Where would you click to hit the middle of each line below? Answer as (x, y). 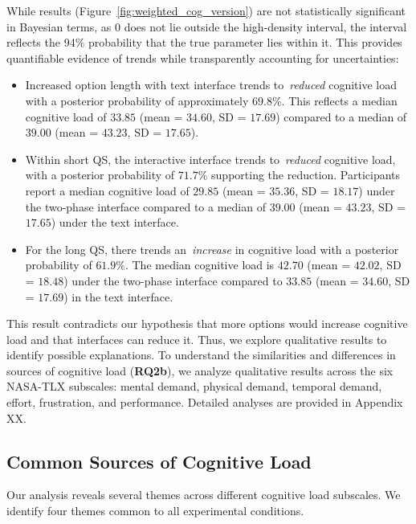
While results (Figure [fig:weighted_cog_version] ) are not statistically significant (206, 10)
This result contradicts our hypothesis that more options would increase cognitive (207, 323)
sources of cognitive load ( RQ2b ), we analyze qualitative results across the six (200, 370)
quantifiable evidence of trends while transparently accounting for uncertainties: (203, 57)
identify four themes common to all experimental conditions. (155, 511)
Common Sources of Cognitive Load (159, 461)
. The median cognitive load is (200, 265)
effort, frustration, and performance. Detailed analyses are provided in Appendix (205, 402)
